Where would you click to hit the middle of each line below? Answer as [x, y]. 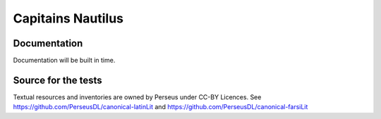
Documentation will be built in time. [64, 61]
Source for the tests [58, 80]
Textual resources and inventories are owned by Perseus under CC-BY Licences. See [137, 97]
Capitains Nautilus [68, 18]
